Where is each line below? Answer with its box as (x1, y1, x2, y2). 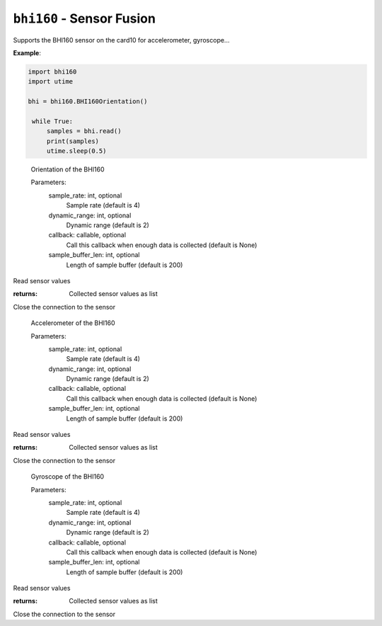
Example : (13, 48, 42, 57)
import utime (28, 78, 74, 86)
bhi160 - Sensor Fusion (13, 11, 156, 26)
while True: (32, 117, 74, 125)
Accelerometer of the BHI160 (30, 319, 116, 327)
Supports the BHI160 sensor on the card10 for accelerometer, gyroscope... (13, 35, 230, 44)
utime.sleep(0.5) (46, 147, 107, 155)
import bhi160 (28, 67, 77, 76)
